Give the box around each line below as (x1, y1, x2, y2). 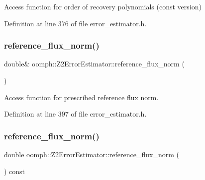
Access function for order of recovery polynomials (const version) (4, 1, 202, 11)
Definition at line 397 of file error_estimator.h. (4, 109, 147, 119)
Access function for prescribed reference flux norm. (4, 92, 159, 102)
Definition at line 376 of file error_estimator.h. (4, 18, 147, 28)
